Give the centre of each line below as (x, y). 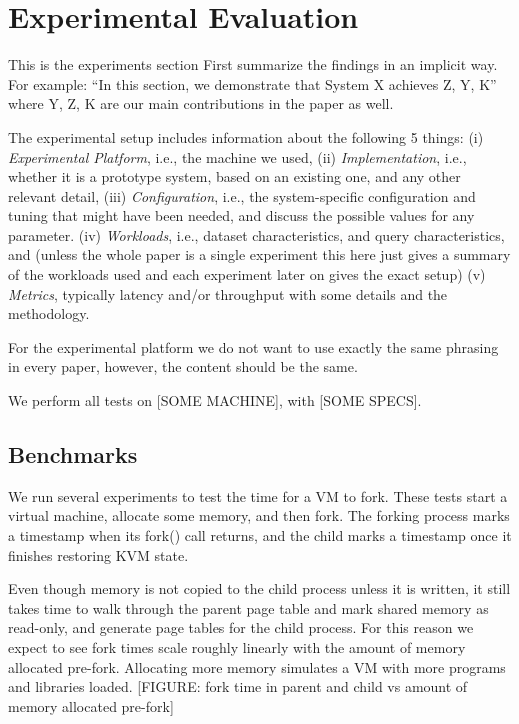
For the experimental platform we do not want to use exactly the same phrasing (253, 346)
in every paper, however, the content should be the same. (183, 366)
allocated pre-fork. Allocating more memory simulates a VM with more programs (257, 666)
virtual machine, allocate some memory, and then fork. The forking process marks (259, 515)
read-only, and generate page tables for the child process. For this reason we (241, 627)
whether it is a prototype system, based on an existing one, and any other (234, 176)
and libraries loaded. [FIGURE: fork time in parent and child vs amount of (238, 686)
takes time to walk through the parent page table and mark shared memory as (248, 607)
